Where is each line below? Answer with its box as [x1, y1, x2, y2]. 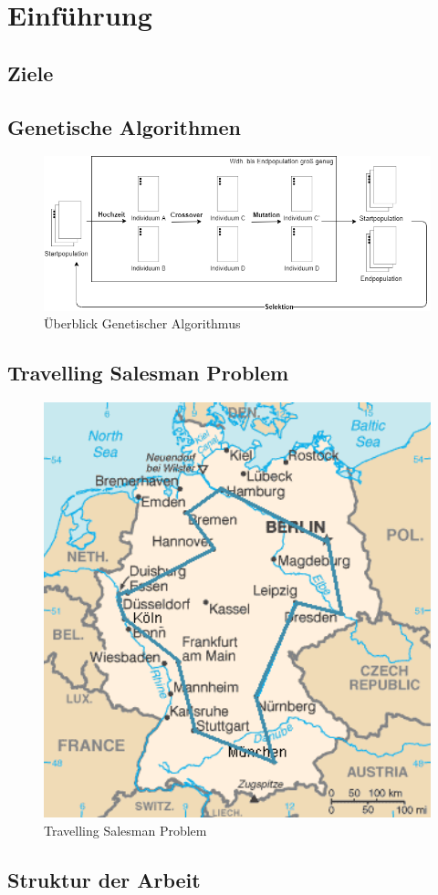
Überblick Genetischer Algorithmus [44, 314, 241, 333]
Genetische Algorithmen [7, 112, 241, 140]
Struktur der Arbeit [7, 865, 201, 893]
